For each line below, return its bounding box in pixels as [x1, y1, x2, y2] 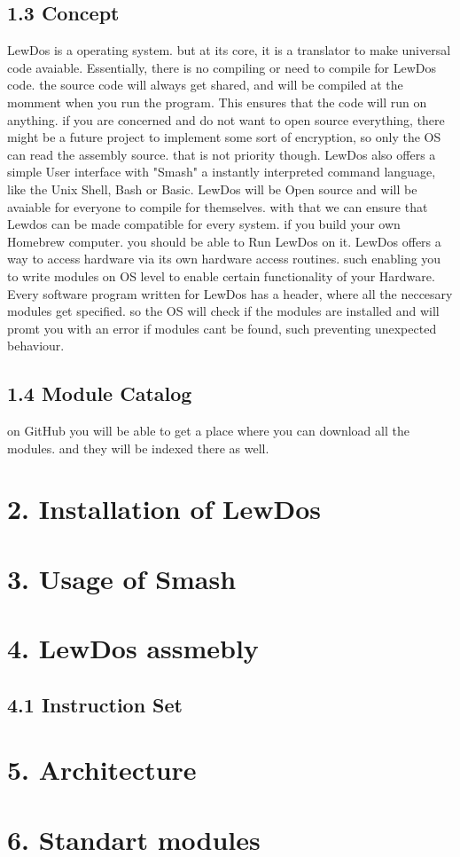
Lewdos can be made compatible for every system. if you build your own [7, 215, 401, 233]
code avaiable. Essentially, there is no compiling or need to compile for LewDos [7, 58, 436, 76]
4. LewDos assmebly [7, 630, 259, 666]
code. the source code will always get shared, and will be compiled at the [7, 75, 403, 94]
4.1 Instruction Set [7, 690, 183, 718]
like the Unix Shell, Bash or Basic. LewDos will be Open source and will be [7, 179, 417, 198]
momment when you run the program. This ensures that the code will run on [7, 92, 427, 111]
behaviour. [7, 336, 65, 355]
